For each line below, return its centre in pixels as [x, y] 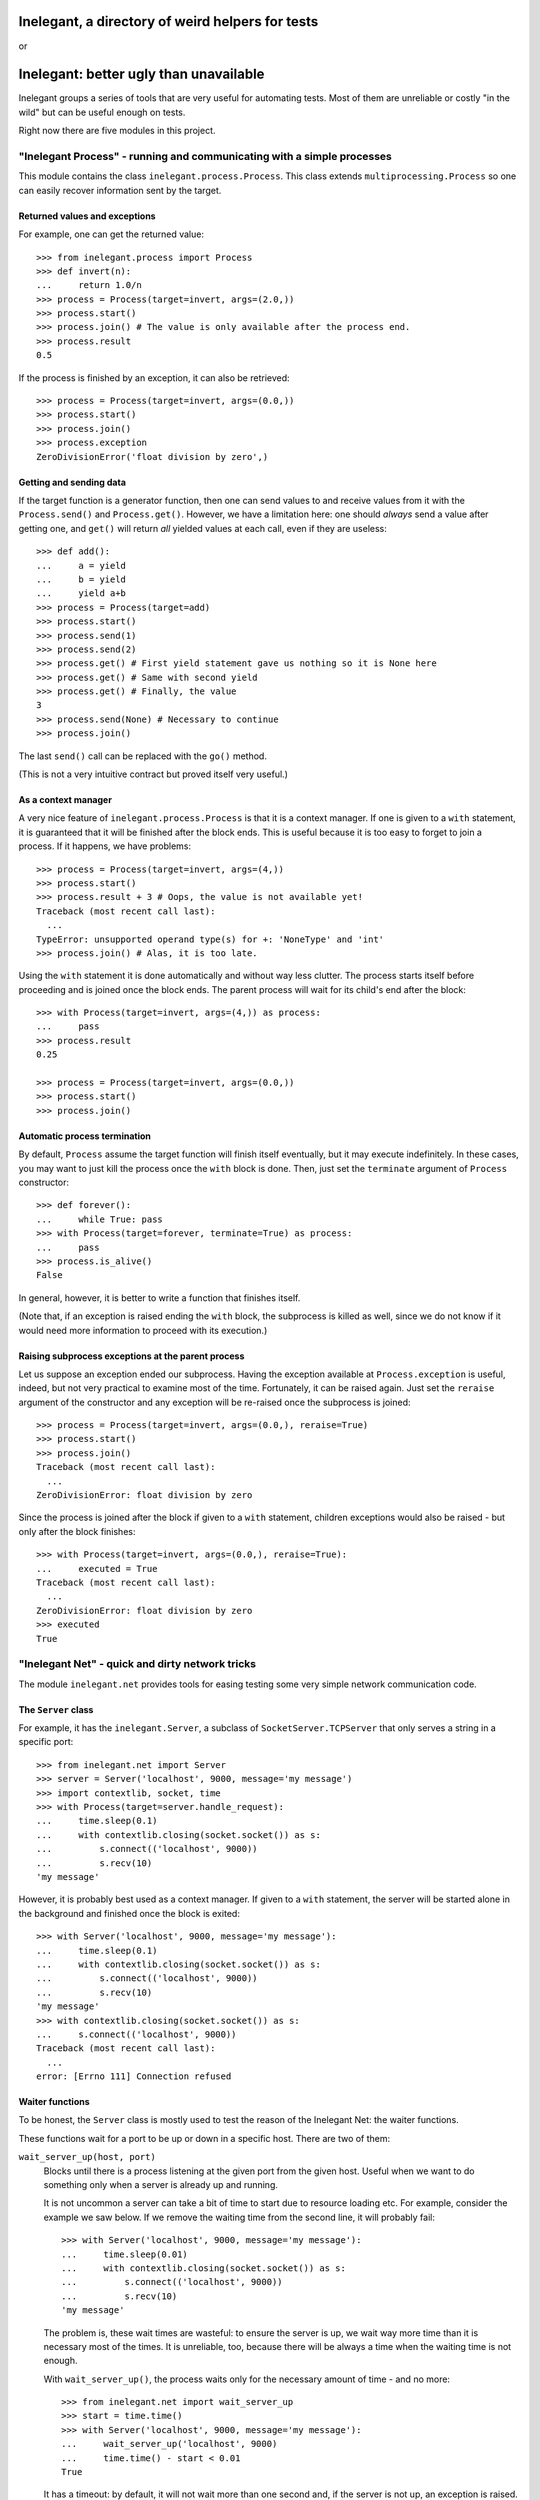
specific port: [46, 1742]
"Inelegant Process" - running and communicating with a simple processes [205, 156]
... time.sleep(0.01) [125, 2254]
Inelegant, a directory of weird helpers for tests [168, 21]
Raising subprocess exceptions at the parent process [131, 1356]
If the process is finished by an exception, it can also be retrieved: [154, 377]
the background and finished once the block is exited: [129, 1913]
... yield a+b [81, 593]
